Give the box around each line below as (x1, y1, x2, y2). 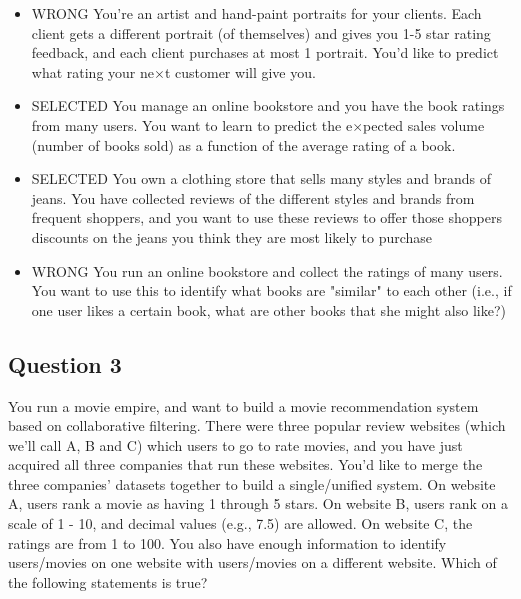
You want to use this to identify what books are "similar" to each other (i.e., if (31, 280, 512, 301)
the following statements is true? (8, 571, 208, 592)
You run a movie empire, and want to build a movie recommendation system (8, 395, 479, 416)
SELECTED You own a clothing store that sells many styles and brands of (31, 168, 492, 189)
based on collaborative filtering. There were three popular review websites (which (8, 415, 506, 436)
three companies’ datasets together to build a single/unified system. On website (8, 473, 496, 494)
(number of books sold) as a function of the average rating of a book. (31, 134, 456, 155)
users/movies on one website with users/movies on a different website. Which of (8, 552, 497, 573)
